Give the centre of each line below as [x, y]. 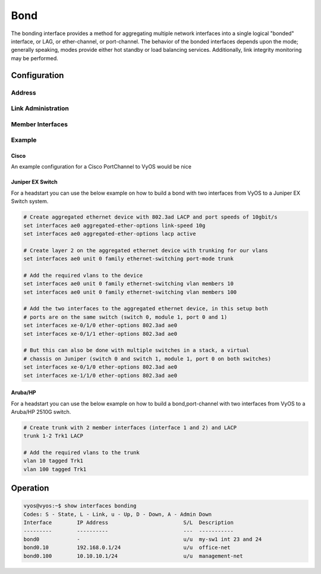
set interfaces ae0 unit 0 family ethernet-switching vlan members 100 [130, 292]
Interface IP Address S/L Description [129, 523]
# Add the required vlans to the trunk [81, 453]
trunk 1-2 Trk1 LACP [53, 436]
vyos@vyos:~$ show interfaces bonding [80, 506]
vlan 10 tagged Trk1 [53, 461]
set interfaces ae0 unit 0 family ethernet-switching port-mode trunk [129, 259]
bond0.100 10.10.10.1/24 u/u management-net [133, 556]
